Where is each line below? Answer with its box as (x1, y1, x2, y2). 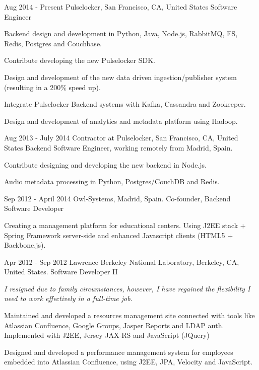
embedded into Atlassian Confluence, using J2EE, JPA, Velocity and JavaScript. (4, 356, 253, 367)
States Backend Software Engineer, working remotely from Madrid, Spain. (4, 142, 233, 153)
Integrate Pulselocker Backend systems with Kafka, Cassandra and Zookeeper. (4, 99, 246, 109)
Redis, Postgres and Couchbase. (4, 38, 102, 48)
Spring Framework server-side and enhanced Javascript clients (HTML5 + (4, 230, 233, 240)
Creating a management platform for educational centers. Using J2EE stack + (4, 219, 246, 230)
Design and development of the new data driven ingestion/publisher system (4, 71, 237, 82)
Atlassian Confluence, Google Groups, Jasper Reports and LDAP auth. (4, 320, 224, 330)
